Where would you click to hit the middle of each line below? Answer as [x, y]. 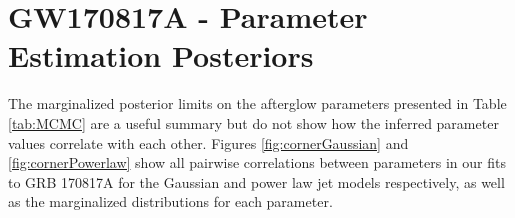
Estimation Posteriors [161, 55]
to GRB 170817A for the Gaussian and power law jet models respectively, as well [256, 181]
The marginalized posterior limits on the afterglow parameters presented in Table [257, 103]
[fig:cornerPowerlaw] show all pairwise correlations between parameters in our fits [257, 162]
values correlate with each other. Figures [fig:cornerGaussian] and [208, 142]
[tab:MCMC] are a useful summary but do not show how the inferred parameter [253, 122]
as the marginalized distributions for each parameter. [170, 201]
